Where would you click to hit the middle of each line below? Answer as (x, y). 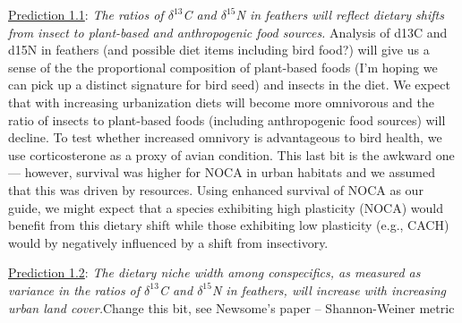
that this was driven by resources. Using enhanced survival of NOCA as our (216, 189)
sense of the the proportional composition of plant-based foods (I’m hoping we (223, 67)
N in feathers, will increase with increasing (329, 289)
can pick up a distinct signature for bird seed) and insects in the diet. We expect (230, 85)
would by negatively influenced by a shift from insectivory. (168, 242)
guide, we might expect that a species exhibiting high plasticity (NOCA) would (226, 207)
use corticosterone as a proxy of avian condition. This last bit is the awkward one (231, 154)
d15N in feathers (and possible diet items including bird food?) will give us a (219, 50)
